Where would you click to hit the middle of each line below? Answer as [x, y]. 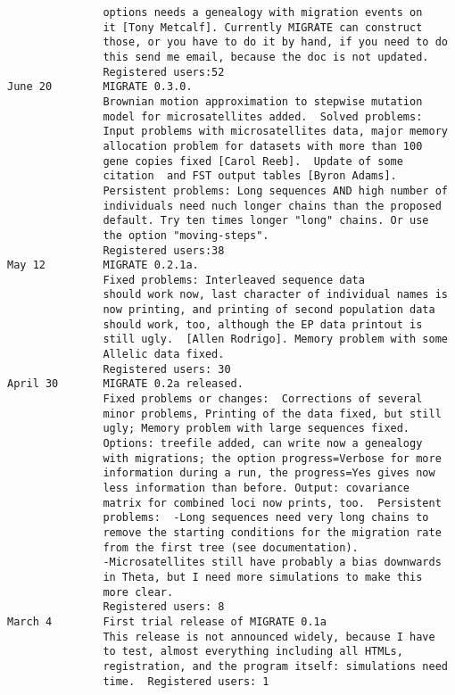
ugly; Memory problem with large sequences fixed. [256, 429]
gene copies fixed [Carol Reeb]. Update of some [253, 161]
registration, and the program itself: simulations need [275, 666]
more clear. [138, 592]
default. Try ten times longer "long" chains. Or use [266, 221]
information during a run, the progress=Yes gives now [269, 473]
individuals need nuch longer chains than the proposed [272, 206]
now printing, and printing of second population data [269, 310]
